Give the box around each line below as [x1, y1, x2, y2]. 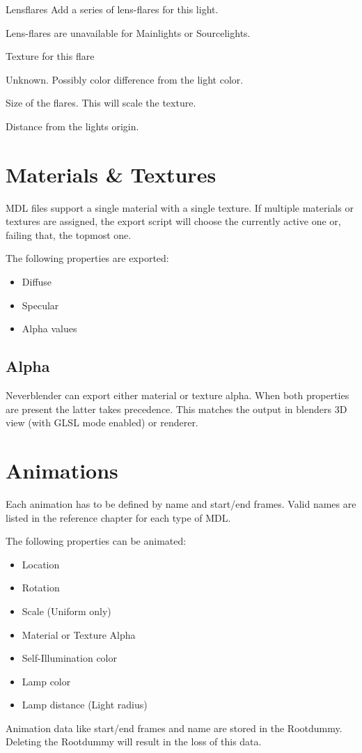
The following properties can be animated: [6, 534, 187, 548]
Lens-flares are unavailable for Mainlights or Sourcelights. [6, 25, 251, 40]
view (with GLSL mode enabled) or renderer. [6, 415, 198, 430]
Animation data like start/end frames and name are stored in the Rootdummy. [6, 720, 343, 735]
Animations [6, 456, 118, 485]
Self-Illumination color [22, 651, 117, 665]
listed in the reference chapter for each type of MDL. [6, 510, 231, 525]
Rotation [22, 580, 60, 595]
